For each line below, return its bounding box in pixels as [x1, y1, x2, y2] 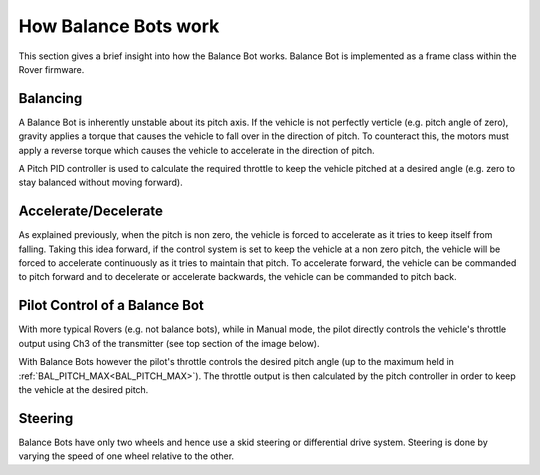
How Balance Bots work [18, 15, 220, 37]
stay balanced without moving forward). [18, 176, 184, 189]
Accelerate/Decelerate [18, 203, 164, 220]
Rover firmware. [18, 63, 85, 75]
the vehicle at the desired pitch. [18, 383, 149, 395]
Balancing [18, 90, 83, 107]
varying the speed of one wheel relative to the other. [18, 450, 235, 462]
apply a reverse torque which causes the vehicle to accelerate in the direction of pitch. [18, 144, 375, 156]
